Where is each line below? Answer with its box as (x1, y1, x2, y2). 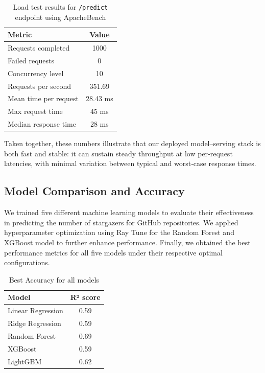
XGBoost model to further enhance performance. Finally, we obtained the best (4, 237, 251, 248)
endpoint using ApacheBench (15, 11, 106, 22)
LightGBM (8, 356, 42, 366)
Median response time (8, 119, 76, 129)
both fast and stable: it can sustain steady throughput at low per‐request (4, 148, 233, 158)
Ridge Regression (8, 318, 61, 329)
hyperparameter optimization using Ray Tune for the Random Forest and (4, 227, 234, 238)
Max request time (8, 106, 63, 116)
